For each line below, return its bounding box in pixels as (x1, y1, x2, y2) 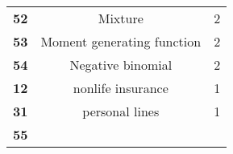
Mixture (98, 9, 144, 27)
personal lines (82, 102, 160, 120)
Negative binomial (69, 55, 173, 74)
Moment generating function (40, 32, 202, 51)
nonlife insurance (73, 79, 169, 97)
